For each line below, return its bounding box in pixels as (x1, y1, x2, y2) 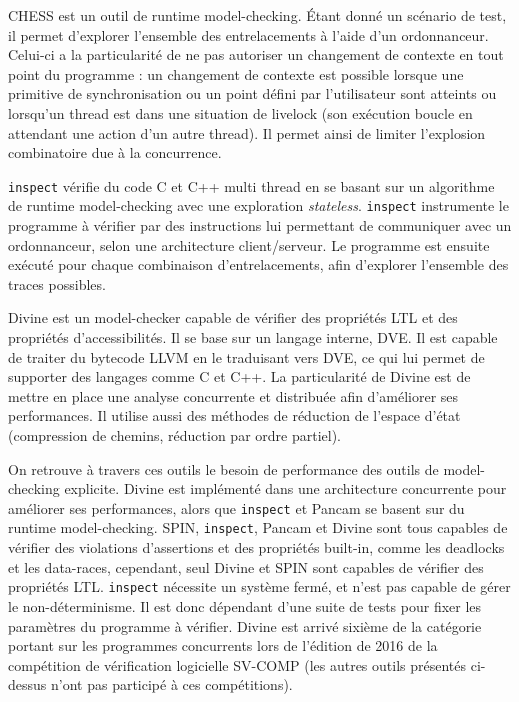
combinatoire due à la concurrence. (8, 142, 222, 163)
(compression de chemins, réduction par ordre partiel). (8, 425, 341, 445)
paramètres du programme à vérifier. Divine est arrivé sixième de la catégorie (8, 615, 482, 636)
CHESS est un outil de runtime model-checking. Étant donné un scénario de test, (8, 5, 507, 25)
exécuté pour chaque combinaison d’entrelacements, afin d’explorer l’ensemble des (8, 254, 509, 275)
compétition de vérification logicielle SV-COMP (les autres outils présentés (8, 654, 467, 675)
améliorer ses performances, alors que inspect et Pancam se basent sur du (8, 497, 465, 518)
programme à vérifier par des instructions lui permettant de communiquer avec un (8, 215, 512, 236)
